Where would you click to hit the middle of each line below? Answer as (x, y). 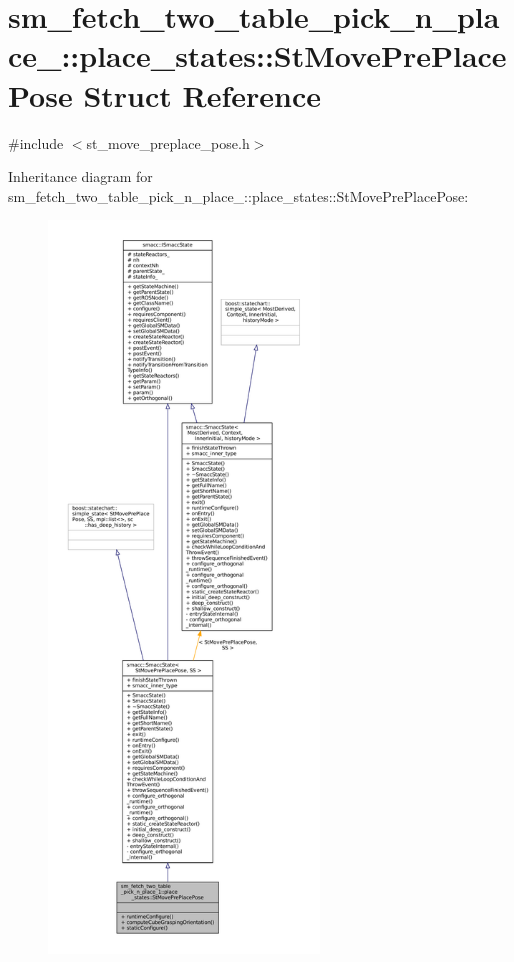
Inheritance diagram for (80, 176)
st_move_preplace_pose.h (168, 142)
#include (36, 142)
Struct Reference (202, 94)
